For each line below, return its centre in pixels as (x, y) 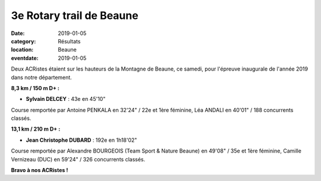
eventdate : (25, 58)
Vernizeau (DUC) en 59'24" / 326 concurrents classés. (78, 159)
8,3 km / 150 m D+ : (35, 88)
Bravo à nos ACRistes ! (40, 170)
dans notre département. (42, 77)
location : (22, 50)
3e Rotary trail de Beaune (75, 15)
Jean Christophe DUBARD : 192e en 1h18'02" (81, 140)
